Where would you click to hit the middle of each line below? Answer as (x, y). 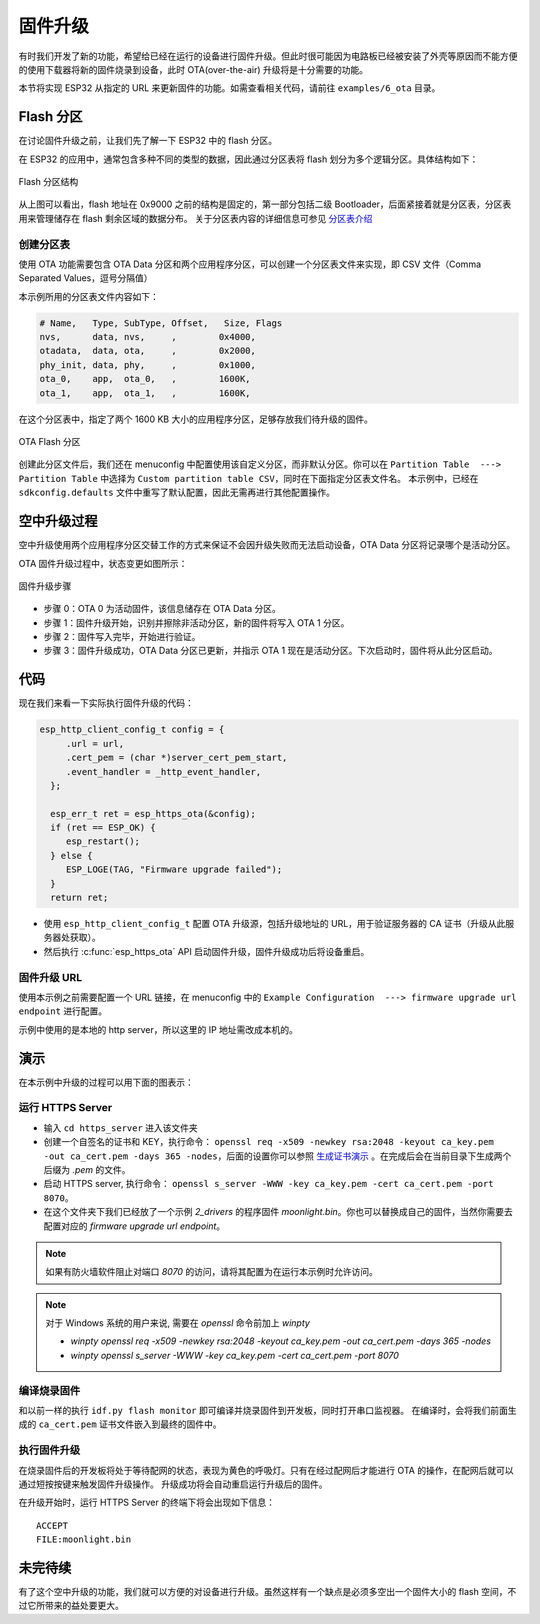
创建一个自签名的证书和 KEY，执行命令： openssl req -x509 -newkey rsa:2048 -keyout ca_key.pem (268, 1142)
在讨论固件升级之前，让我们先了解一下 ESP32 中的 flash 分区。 (148, 141)
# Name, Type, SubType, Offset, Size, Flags (161, 323)
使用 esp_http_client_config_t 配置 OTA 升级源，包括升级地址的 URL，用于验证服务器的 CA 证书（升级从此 (274, 924)
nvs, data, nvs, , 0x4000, (148, 337)
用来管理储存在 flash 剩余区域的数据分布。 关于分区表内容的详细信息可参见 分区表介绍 (195, 218)
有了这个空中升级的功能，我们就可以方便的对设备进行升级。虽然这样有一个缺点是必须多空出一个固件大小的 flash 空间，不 (267, 1591)
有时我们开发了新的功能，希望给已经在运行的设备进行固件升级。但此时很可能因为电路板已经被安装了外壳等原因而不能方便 (268, 56)
